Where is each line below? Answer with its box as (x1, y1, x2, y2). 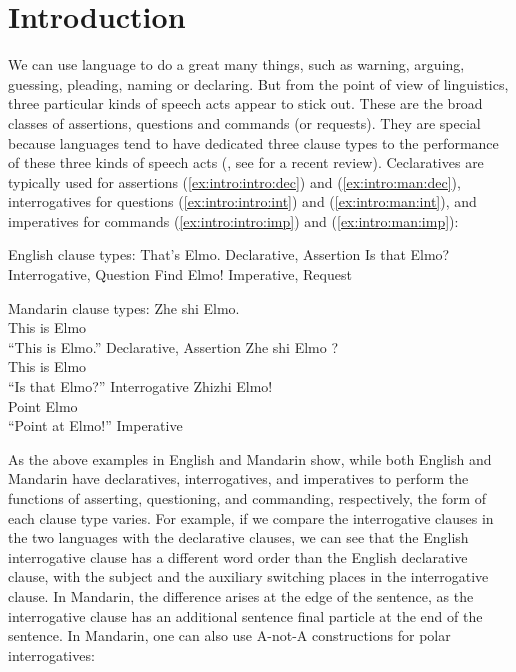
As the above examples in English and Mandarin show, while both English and (8, 448, 492, 469)
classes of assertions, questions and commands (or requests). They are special (8, 112, 481, 133)
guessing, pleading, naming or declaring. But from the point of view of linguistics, (8, 73, 509, 94)
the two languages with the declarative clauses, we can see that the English (8, 527, 469, 548)
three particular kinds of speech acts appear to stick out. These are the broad (8, 93, 483, 114)
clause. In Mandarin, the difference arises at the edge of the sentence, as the (8, 585, 474, 606)
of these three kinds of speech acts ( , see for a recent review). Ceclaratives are (8, 152, 484, 173)
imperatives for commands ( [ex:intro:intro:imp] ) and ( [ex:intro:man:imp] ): (8, 210, 459, 231)
